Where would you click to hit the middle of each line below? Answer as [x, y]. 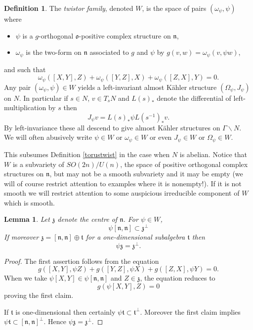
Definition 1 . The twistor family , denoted [69, 8]
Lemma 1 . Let [27, 219]
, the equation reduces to [178, 278]
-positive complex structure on [125, 35]
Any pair [18, 87]
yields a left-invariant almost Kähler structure [147, 87]
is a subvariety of [38, 164]
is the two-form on [54, 52]
